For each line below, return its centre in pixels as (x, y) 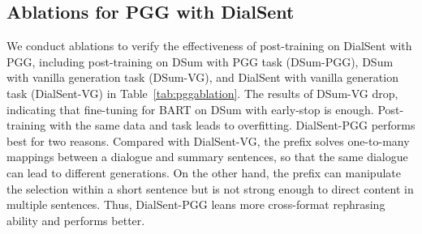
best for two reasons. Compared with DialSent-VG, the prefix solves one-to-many (208, 140)
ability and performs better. (76, 220)
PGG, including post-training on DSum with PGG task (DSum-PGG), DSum (200, 61)
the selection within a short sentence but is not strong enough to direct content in (210, 188)
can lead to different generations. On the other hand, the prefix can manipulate (204, 172)
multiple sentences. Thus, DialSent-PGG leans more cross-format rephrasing (196, 204)
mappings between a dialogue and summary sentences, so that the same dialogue (207, 157)
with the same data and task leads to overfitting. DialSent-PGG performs (232, 125)
